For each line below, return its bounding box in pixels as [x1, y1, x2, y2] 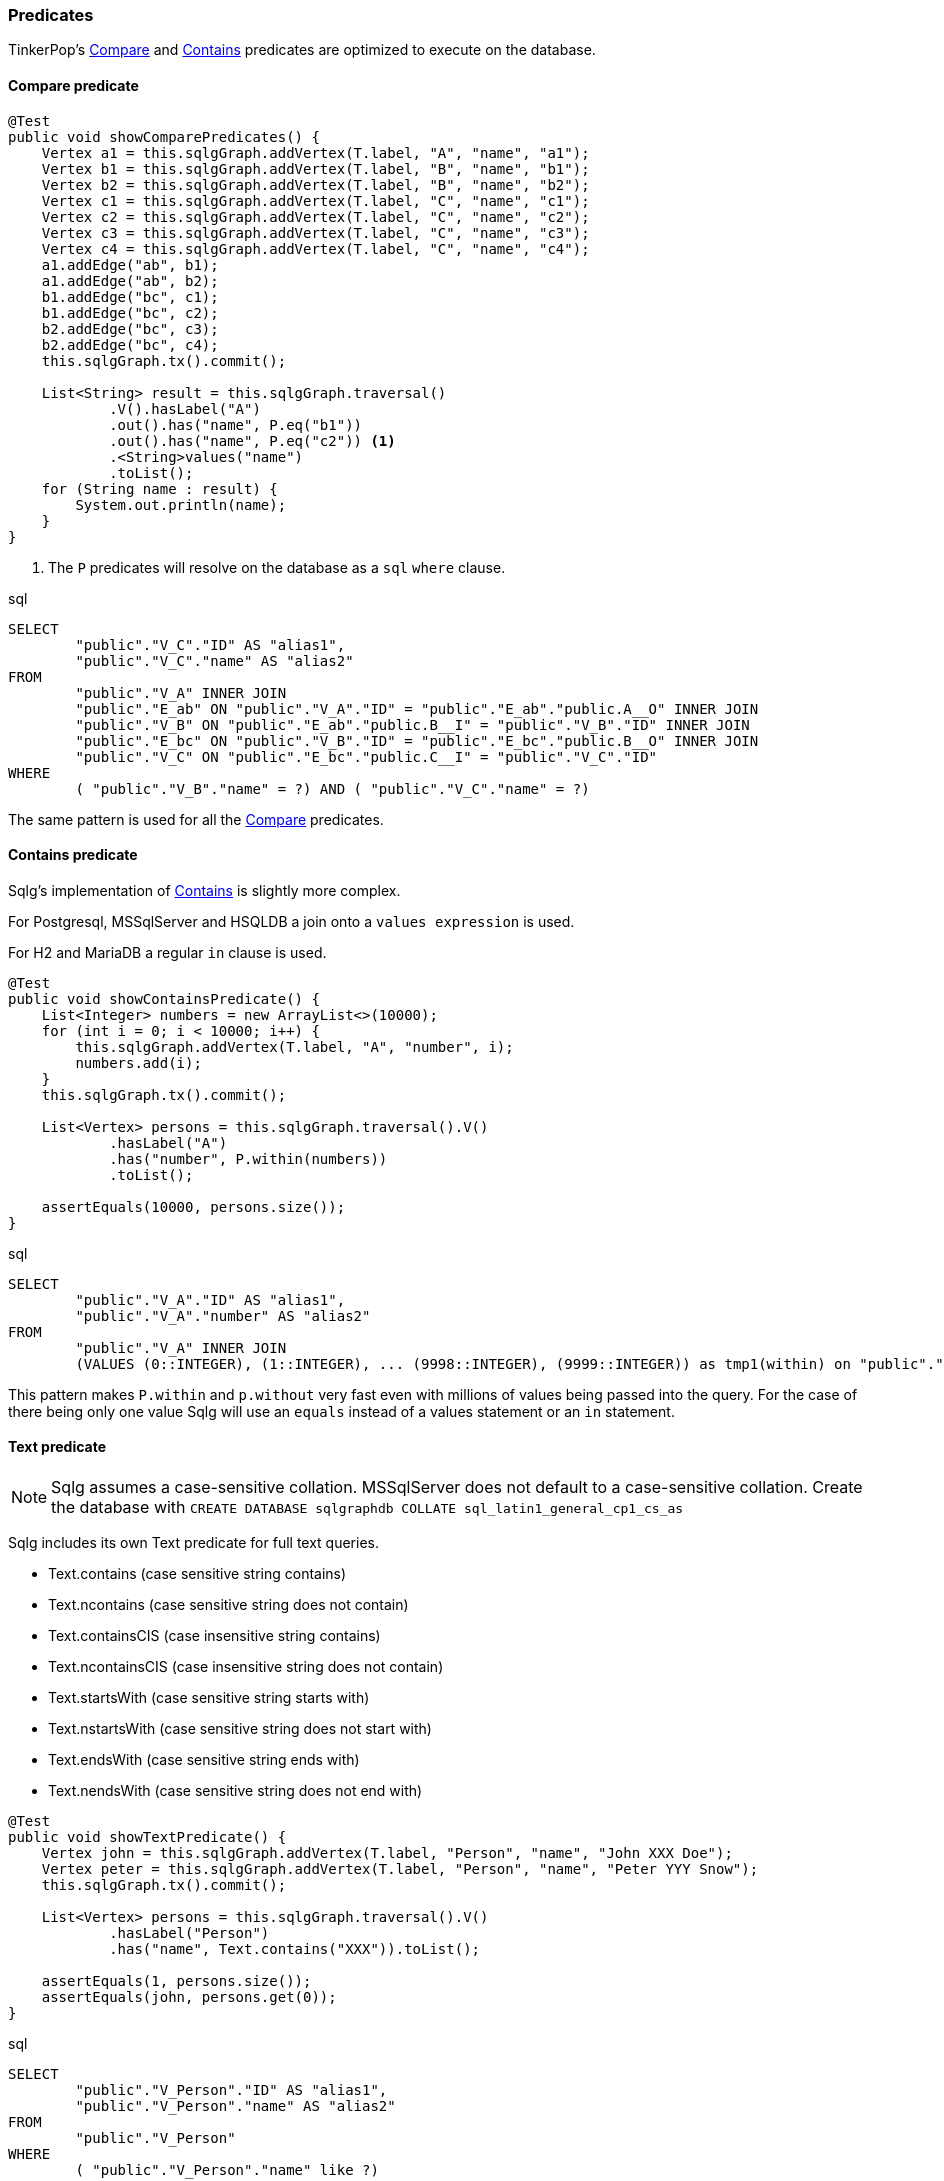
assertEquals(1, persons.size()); [41, 1973, 312, 1990]
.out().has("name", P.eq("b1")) [109, 416, 363, 433]
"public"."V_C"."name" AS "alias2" [75, 652, 354, 669]
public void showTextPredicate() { [8, 1829, 287, 1846]
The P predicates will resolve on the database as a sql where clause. [48, 558, 506, 576]
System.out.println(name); [75, 496, 287, 513]
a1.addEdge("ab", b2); [41, 272, 219, 289]
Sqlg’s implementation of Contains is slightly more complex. [8, 881, 401, 899]
